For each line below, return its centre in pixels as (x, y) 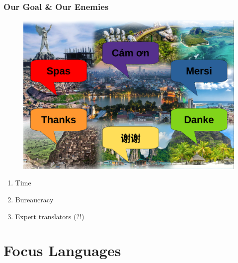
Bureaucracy (34, 199)
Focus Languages (62, 250)
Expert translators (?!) (50, 216)
